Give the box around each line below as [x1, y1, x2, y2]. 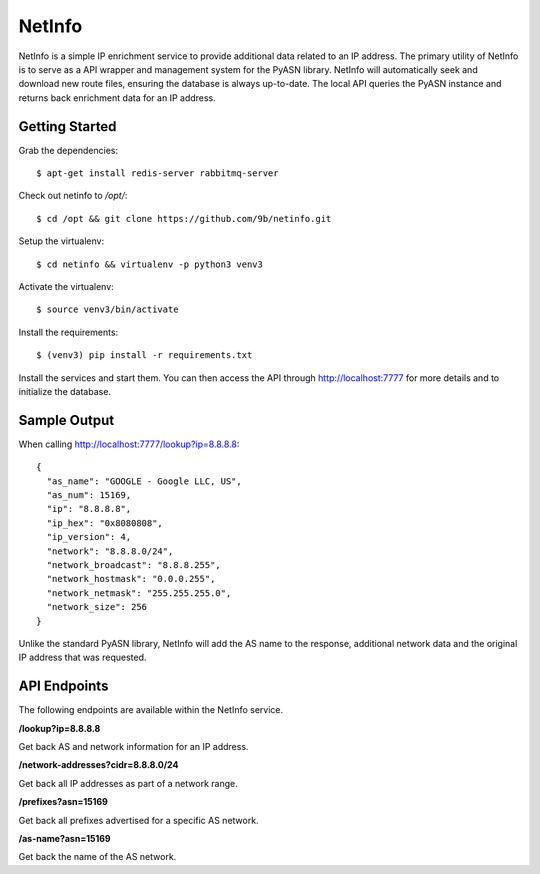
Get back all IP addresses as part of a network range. [18, 777, 239, 789]
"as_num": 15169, [46, 490, 132, 500]
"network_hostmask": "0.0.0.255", [46, 573, 216, 585]
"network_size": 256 [46, 601, 148, 613]
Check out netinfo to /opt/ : [18, 190, 128, 202]
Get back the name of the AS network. [18, 851, 177, 863]
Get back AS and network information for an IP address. [18, 740, 249, 752]
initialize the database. [18, 385, 112, 397]
